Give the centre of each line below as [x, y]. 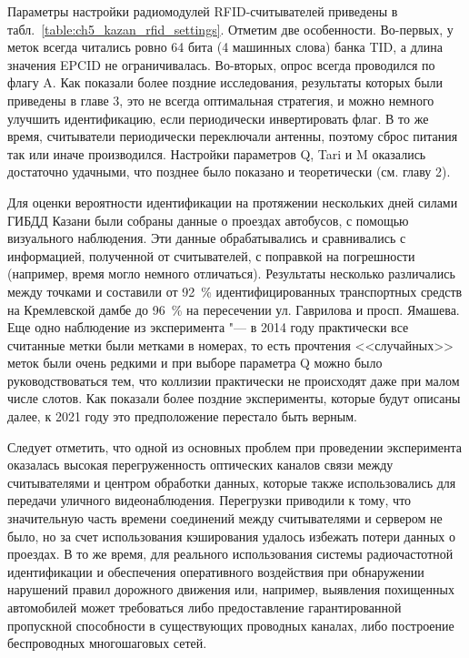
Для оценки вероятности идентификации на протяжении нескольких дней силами [233, 202]
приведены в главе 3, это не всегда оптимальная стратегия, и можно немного [221, 100]
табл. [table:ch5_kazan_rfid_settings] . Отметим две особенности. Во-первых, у [230, 29]
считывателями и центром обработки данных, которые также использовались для [232, 482]
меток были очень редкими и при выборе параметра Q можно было [195, 363]
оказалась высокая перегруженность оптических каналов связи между [200, 465]
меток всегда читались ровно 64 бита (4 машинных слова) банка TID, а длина [225, 47]
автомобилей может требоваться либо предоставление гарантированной [205, 607]
